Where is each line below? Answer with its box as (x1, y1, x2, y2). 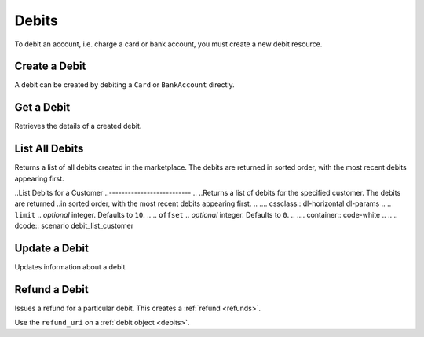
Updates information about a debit (14, 262, 126, 272)
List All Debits (14, 142, 84, 156)
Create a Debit (14, 60, 86, 73)
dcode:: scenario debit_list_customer (14, 221, 133, 231)
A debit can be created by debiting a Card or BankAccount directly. (14, 80, 235, 90)
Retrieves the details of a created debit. (14, 122, 142, 131)
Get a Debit (14, 101, 71, 114)
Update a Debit (14, 242, 90, 255)
